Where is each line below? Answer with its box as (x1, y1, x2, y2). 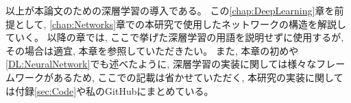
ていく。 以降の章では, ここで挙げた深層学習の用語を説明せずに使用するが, (5, 30, 344, 44)
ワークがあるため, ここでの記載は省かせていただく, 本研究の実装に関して (14, 70, 343, 84)
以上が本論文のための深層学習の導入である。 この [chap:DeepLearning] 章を (5, 3, 335, 17)
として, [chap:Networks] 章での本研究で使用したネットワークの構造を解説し (14, 16, 347, 31)
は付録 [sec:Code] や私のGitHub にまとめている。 (5, 83, 214, 98)
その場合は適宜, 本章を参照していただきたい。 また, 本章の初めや (5, 43, 299, 57)
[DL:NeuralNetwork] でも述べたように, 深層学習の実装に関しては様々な (5, 57, 317, 71)
